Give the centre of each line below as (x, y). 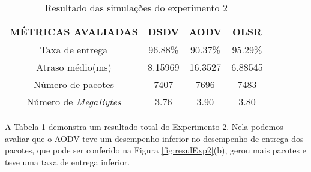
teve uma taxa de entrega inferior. (68, 162)
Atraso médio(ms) (74, 67)
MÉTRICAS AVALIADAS (74, 31)
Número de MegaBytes (74, 102)
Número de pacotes (74, 84)
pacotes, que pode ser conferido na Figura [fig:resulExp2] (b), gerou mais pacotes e (155, 150)
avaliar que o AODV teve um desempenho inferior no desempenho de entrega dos (154, 138)
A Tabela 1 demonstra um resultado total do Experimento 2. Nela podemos (144, 126)
